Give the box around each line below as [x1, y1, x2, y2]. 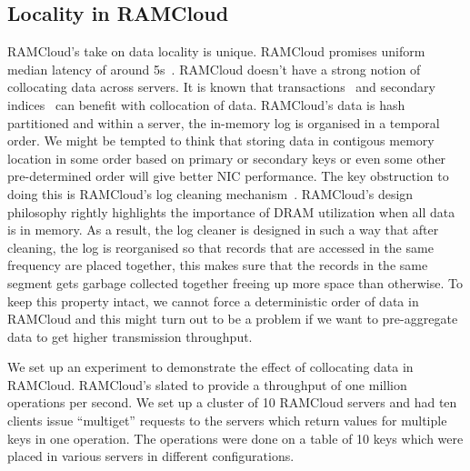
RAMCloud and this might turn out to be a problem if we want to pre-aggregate [7, 309, 458, 328]
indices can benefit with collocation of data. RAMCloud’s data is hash [7, 95, 405, 114]
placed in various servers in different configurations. [7, 446, 295, 466]
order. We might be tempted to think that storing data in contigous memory [7, 131, 435, 150]
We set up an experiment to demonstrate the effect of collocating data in [7, 357, 414, 376]
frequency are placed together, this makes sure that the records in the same [7, 256, 428, 275]
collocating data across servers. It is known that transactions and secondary [7, 77, 435, 96]
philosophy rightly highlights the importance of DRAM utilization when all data [7, 202, 455, 221]
